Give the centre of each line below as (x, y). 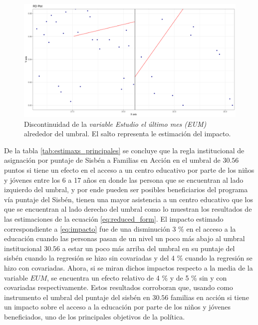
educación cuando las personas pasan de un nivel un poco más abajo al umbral (125, 238)
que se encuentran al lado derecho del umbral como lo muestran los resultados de (128, 209)
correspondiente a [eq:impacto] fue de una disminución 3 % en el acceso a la (120, 228)
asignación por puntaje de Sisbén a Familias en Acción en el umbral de (112, 160)
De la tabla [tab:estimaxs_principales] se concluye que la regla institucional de (124, 150)
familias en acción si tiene (210, 297)
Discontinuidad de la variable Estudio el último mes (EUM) (115, 124)
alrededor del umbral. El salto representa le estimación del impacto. (128, 134)
